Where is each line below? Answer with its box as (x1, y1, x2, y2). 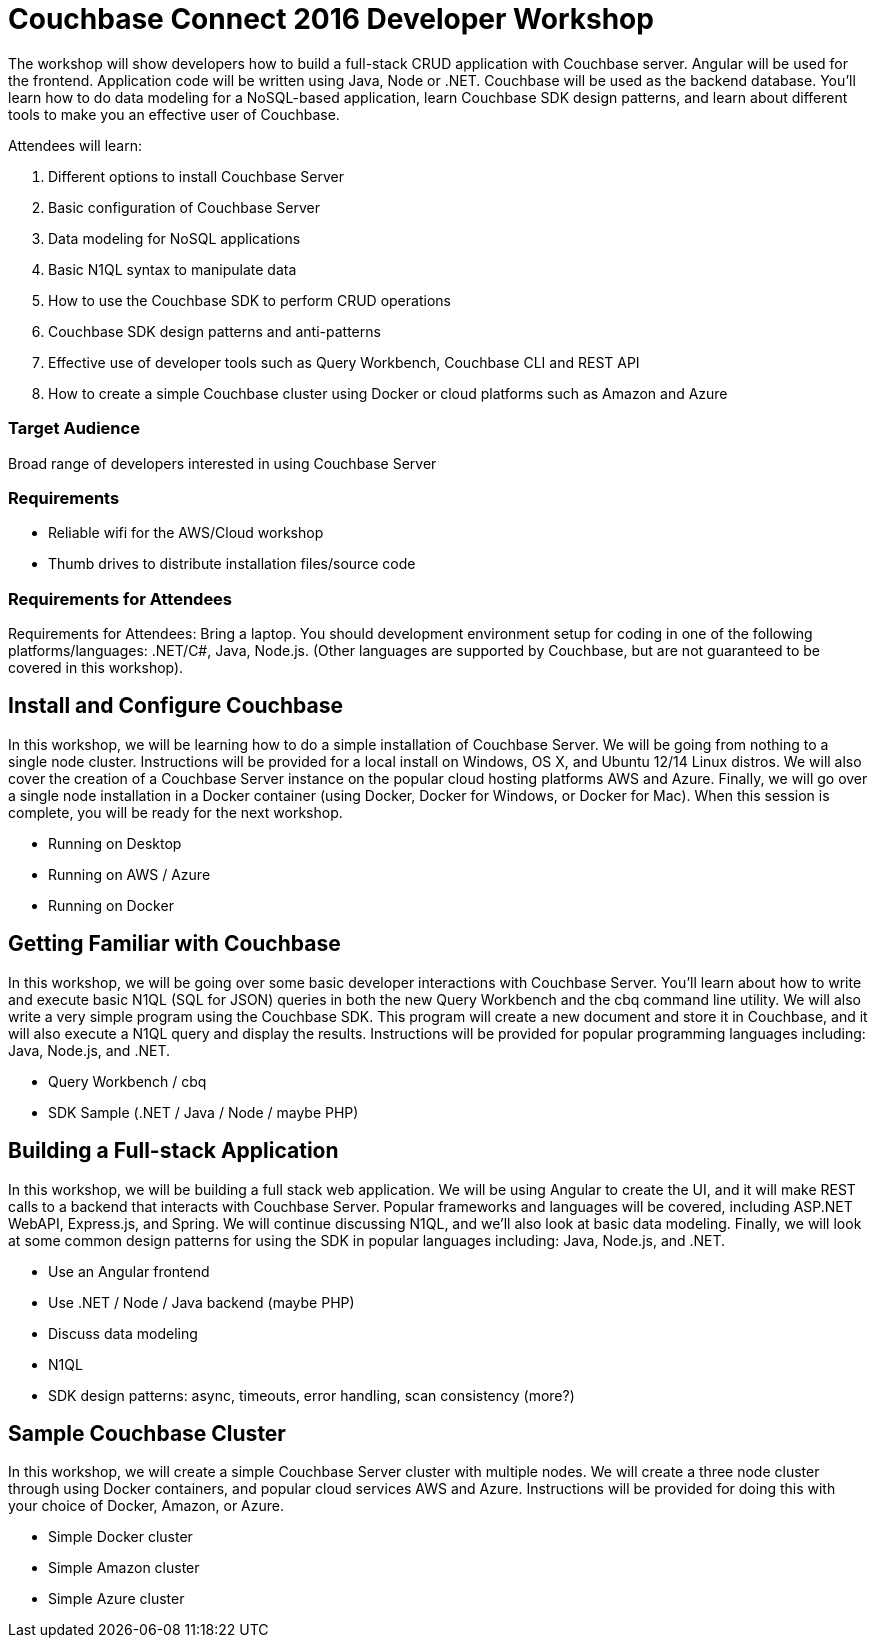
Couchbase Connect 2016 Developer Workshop (8, 2, 654, 36)
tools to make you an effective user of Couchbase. (8, 105, 340, 123)
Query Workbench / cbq (48, 1072, 207, 1090)
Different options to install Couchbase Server (48, 167, 344, 185)
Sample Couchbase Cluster (8, 1420, 286, 1446)
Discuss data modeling (48, 1324, 198, 1342)
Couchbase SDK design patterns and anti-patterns (48, 322, 381, 340)
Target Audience (8, 418, 140, 439)
